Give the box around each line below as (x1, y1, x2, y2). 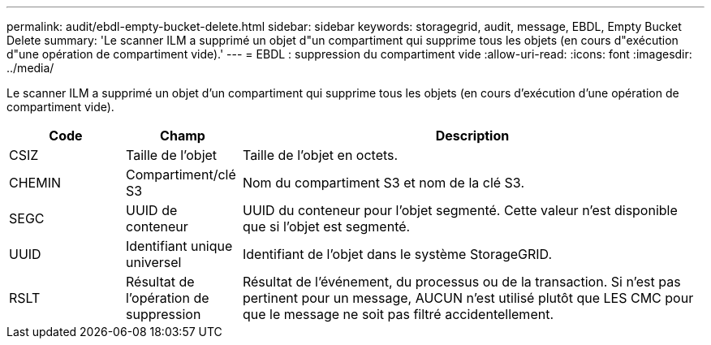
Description (435, 127, 510, 144)
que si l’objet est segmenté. (242, 218, 411, 235)
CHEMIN (9, 175, 61, 191)
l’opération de (125, 290, 209, 306)
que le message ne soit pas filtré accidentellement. (242, 306, 554, 322)
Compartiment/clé (125, 166, 236, 183)
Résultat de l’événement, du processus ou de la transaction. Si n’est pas (242, 274, 681, 290)
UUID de (125, 202, 178, 218)
